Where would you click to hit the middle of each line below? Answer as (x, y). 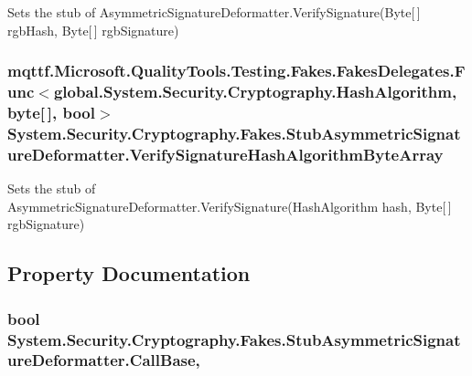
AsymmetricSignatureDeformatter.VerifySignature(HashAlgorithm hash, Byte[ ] (230, 206)
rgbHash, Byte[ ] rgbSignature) (93, 30)
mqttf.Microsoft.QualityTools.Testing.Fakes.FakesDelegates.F (236, 71)
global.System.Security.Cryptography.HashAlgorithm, (255, 92)
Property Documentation (129, 273)
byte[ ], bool (51, 112)
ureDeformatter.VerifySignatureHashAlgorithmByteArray (225, 154)
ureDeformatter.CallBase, (104, 360)
